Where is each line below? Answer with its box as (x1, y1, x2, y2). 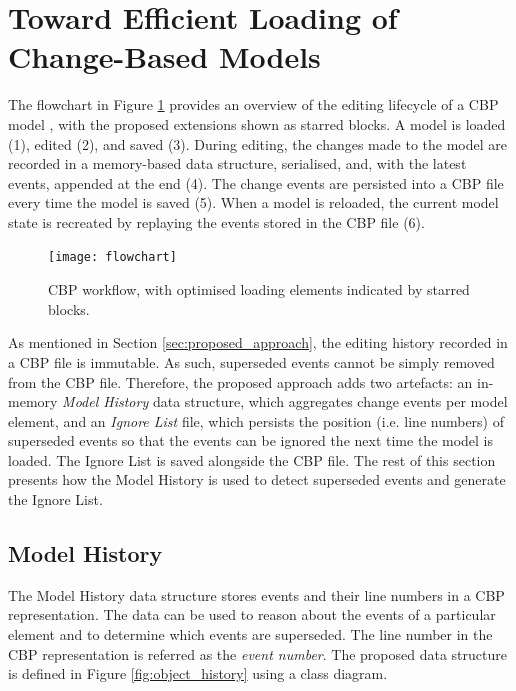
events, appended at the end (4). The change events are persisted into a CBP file (8, 172, 504, 193)
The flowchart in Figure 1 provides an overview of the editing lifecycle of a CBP (8, 94, 499, 115)
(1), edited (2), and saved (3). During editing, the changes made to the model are (8, 133, 507, 154)
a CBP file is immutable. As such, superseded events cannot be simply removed (8, 351, 495, 372)
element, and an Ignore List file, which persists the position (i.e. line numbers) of (8, 410, 504, 431)
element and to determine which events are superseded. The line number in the (8, 624, 493, 645)
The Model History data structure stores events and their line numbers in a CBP (8, 584, 505, 605)
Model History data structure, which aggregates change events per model (62, 391, 508, 412)
